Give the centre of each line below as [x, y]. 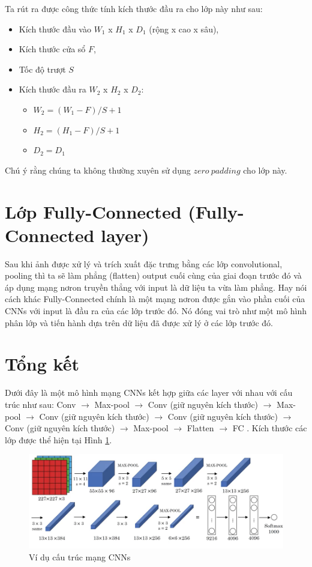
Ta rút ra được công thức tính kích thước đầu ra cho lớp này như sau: [134, 8]
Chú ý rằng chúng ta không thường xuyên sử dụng [98, 170]
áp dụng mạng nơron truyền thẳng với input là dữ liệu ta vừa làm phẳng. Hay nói [156, 287]
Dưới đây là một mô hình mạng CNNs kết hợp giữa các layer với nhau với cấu [149, 393]
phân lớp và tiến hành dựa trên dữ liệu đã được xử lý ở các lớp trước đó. [139, 322]
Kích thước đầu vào [55, 29]
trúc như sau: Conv [40, 404]
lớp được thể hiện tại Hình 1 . [58, 439]
